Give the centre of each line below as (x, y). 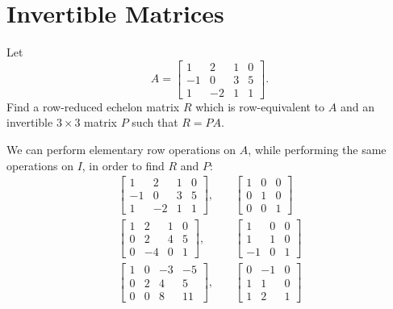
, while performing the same (317, 149)
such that (155, 122)
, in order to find (123, 165)
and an (357, 106)
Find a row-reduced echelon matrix (93, 106)
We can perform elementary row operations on (121, 149)
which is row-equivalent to (260, 106)
